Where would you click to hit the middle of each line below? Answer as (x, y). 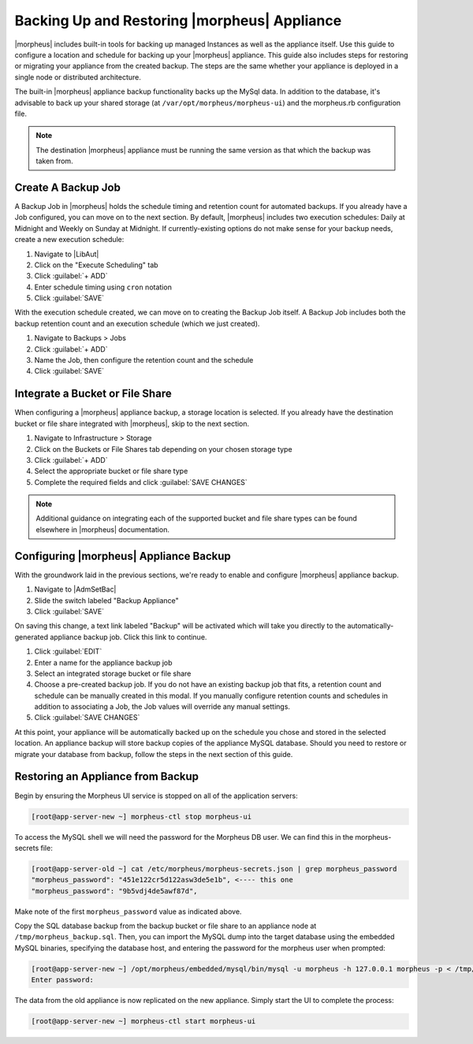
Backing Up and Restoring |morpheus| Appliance (178, 21)
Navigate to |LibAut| (67, 254)
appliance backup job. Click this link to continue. (128, 637)
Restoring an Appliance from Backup (107, 777)
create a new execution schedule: (69, 240)
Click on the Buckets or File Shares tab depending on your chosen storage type (163, 449)
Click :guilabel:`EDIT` (68, 651)
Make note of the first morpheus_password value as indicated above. (128, 912)
